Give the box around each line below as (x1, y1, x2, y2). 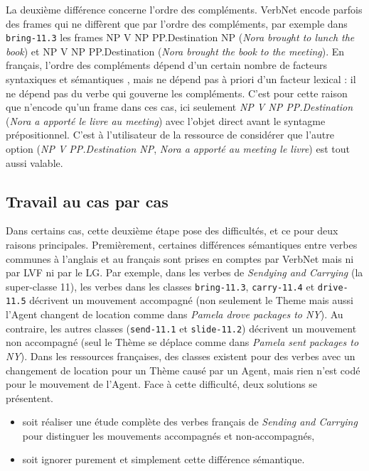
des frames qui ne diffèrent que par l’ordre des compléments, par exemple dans (6, 16, 348, 31)
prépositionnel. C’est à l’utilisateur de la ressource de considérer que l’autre (6, 127, 334, 142)
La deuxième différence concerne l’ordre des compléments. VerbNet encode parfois (6, 2, 363, 16)
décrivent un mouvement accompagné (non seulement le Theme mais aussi (29, 293, 353, 308)
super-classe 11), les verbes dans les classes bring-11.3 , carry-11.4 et (6, 278, 315, 293)
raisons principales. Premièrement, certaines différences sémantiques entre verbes (6, 237, 358, 251)
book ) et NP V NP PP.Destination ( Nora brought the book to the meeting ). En (6, 43, 345, 58)
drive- (317, 282, 348, 293)
